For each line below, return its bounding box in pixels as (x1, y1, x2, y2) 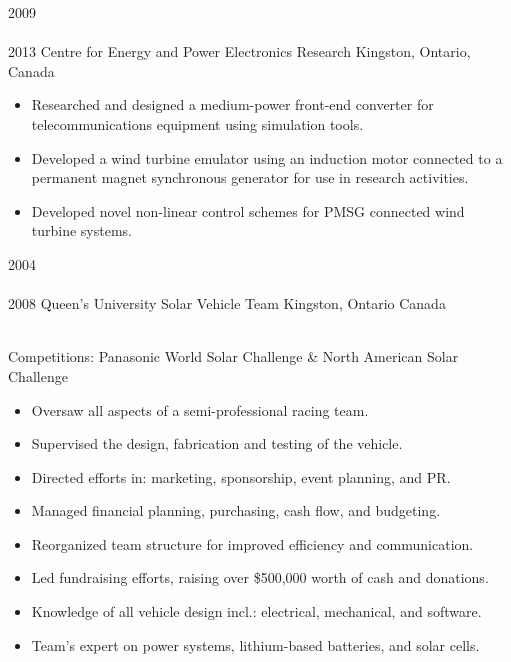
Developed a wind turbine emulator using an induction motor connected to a (31, 147, 503, 168)
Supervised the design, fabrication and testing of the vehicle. (31, 433, 403, 454)
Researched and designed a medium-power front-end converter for (31, 94, 434, 115)
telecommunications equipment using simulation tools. (31, 113, 364, 134)
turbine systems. (31, 220, 133, 241)
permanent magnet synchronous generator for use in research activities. (31, 167, 469, 188)
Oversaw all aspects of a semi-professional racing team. (31, 399, 369, 420)
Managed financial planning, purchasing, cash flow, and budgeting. (31, 500, 441, 521)
